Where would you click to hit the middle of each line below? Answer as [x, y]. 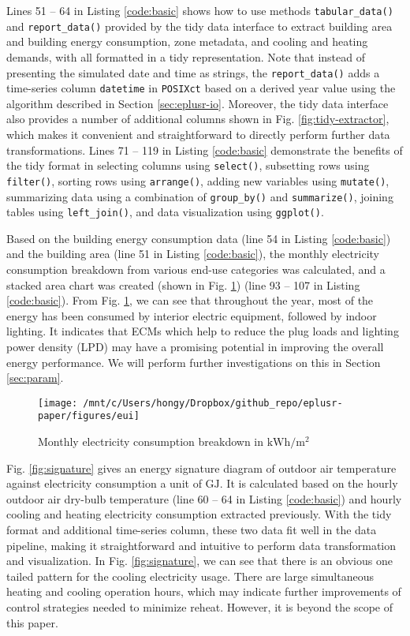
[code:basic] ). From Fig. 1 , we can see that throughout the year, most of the [190, 300]
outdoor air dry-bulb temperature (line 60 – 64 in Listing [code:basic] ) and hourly [204, 498]
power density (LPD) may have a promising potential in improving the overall [195, 346]
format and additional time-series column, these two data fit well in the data [192, 530]
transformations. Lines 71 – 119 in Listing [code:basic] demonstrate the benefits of [205, 150]
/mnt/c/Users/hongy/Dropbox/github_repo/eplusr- [213, 403]
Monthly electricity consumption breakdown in [151, 441]
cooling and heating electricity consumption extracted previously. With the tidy [199, 514]
